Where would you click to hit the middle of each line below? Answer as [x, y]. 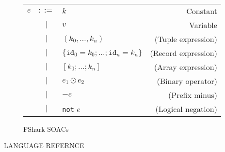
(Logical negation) [186, 109]
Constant [202, 11]
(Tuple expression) [186, 39]
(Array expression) [185, 67]
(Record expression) [184, 53]
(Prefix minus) [193, 95]
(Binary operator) [187, 81]
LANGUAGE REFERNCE [44, 145]
